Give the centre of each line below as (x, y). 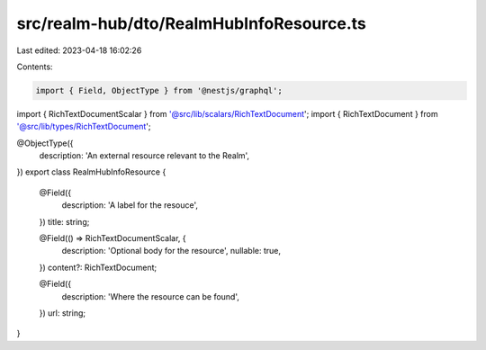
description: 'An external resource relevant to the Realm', (144, 156)
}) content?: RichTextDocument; (98, 267)
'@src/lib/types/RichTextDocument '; (84, 127)
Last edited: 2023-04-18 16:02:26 (79, 50)
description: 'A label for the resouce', (130, 205)
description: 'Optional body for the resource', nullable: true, (171, 251)
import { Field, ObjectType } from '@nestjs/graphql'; (159, 90)
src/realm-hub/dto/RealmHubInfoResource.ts (191, 23)
